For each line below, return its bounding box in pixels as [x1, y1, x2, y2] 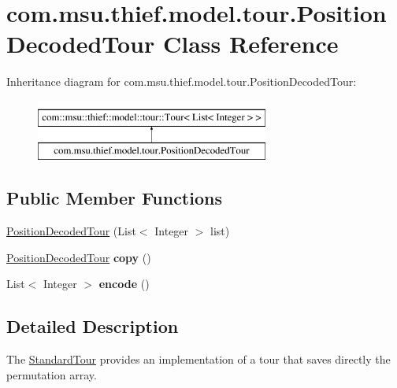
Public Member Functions [6, 186, 222, 210]
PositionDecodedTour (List [6, 223, 136, 239]
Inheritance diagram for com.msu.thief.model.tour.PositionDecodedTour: [6, 73, 357, 90]
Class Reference [162, 28, 339, 60]
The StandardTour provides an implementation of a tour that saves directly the [6, 351, 391, 368]
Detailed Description [6, 314, 179, 338]
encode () [98, 275, 150, 292]
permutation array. [6, 366, 97, 382]
